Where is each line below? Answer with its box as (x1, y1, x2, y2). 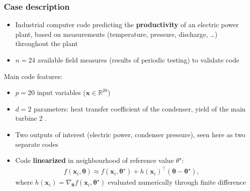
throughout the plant (15, 38, 78, 48)
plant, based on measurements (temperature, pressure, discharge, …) (15, 29, 218, 39)
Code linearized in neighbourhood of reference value (15, 155, 174, 165)
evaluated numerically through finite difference (108, 177, 246, 187)
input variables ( (37, 87, 86, 97)
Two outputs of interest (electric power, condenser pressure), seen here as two (15, 129, 246, 139)
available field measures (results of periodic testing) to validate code (37, 55, 239, 64)
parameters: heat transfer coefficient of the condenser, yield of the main (33, 103, 246, 113)
